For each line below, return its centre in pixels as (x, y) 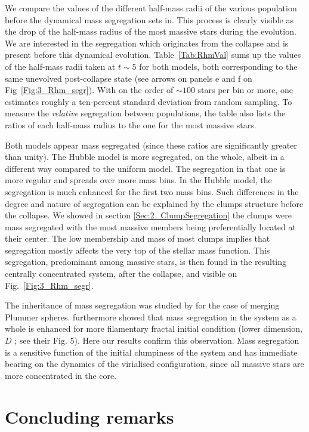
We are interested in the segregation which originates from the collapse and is (147, 43)
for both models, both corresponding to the (218, 66)
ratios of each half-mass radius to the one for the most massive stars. (131, 124)
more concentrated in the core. (61, 375)
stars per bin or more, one (245, 90)
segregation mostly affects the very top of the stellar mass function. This (137, 250)
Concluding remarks (89, 416)
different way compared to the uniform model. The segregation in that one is (145, 168)
